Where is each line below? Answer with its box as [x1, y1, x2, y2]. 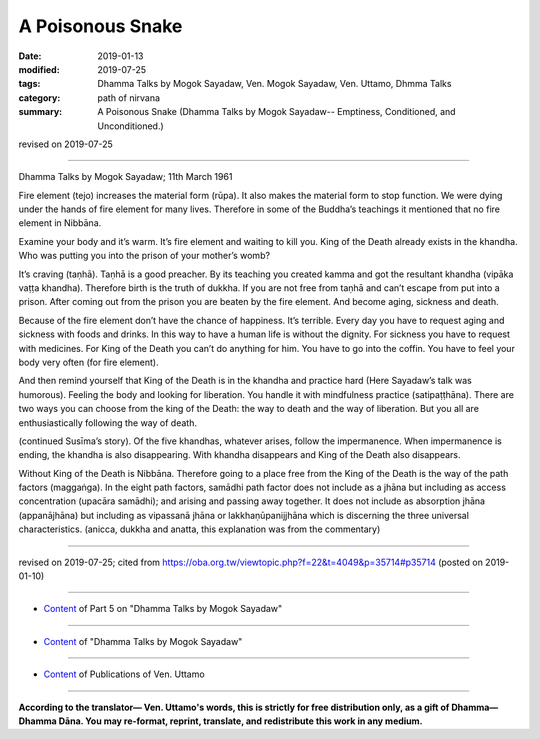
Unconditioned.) [97, 120, 164, 132]
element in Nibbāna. [18, 217, 102, 229]
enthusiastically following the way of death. [18, 416, 197, 429]
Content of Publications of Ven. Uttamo [43, 668, 205, 680]
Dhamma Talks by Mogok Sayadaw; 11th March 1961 [18, 171, 233, 183]
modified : [18, 63, 60, 75]
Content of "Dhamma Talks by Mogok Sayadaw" [43, 635, 243, 647]
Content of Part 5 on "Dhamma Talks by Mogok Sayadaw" [43, 603, 283, 615]
